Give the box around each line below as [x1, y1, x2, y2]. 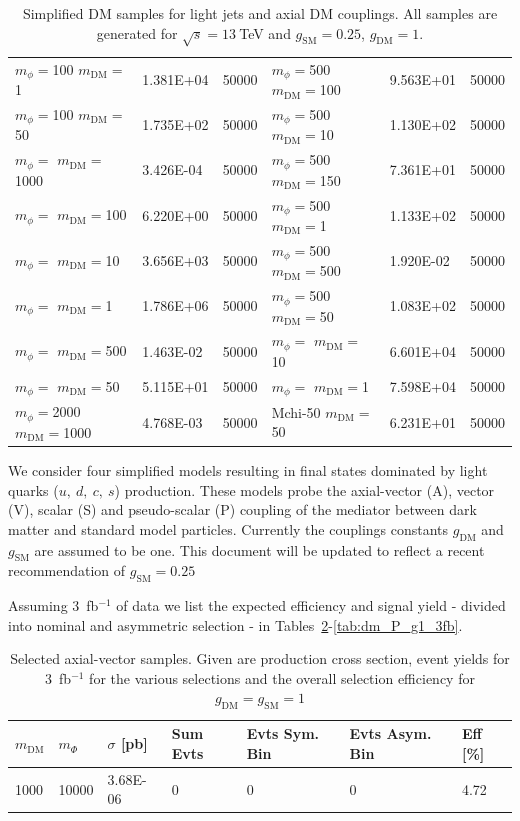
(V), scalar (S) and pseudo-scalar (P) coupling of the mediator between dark [8, 499, 477, 520]
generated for [96, 22, 178, 43]
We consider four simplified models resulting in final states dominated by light [8, 459, 488, 480]
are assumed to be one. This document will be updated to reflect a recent [34, 539, 485, 560]
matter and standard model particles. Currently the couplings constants [8, 518, 449, 539]
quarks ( [8, 479, 59, 500]
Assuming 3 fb [8, 595, 99, 616]
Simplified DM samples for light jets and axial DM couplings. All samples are [22, 3, 498, 23]
